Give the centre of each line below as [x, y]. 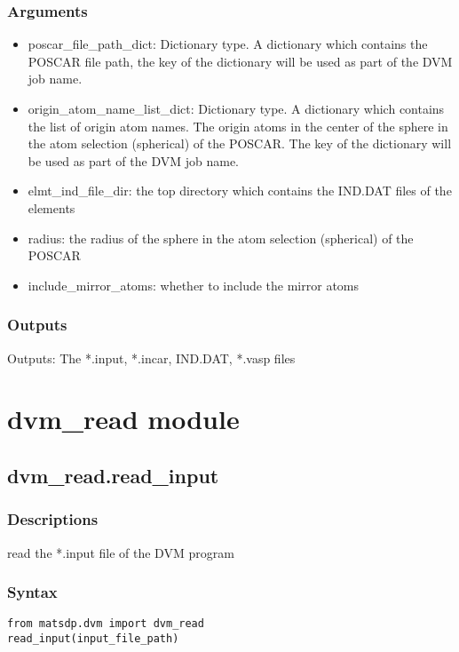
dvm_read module [123, 419]
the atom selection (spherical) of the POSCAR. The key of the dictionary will [240, 143]
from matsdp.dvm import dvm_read [106, 624]
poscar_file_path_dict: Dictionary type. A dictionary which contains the [228, 44]
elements [51, 207]
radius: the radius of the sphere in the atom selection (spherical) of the [221, 238]
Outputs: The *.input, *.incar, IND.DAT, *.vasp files [151, 358]
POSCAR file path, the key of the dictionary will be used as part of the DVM [240, 61]
